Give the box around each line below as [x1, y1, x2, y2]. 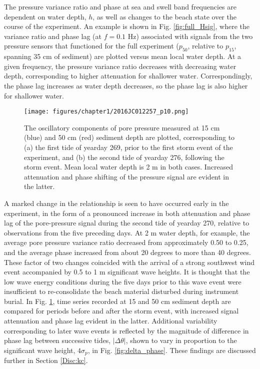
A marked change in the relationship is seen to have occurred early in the [4, 197, 229, 208]
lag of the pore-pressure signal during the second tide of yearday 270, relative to [4, 217, 249, 228]
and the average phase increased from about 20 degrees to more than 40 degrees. [4, 246, 251, 257]
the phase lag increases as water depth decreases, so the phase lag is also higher [4, 80, 248, 90]
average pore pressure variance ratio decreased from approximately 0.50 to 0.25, [4, 237, 248, 247]
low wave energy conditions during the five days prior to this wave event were [4, 276, 241, 286]
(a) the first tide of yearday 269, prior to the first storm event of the [24, 141, 233, 152]
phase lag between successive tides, [4, 335, 111, 345]
